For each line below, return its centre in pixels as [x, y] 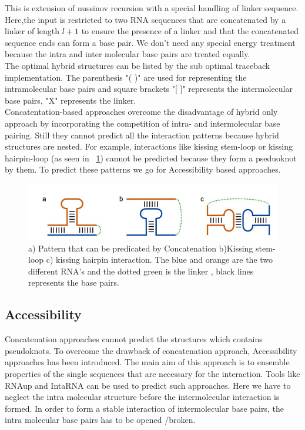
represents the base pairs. [74, 282]
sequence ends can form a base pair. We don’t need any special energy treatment [150, 42]
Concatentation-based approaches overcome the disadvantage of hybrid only [141, 112]
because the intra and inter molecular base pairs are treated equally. [128, 54]
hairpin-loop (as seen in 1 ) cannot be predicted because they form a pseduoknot [151, 158]
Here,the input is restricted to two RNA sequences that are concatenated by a [145, 19]
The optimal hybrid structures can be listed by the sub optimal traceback [138, 65]
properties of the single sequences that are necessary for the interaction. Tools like [152, 373]
